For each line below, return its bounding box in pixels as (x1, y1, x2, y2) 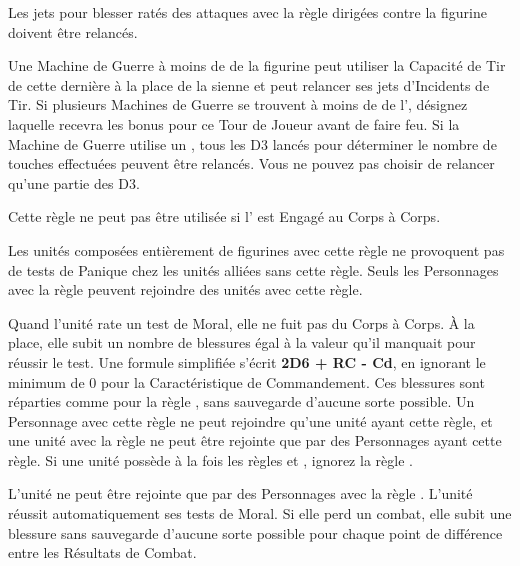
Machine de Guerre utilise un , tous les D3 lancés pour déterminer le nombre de (8, 133, 497, 154)
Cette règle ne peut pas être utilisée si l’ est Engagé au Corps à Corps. (8, 206, 441, 227)
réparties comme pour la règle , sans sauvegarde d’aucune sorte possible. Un (8, 391, 475, 412)
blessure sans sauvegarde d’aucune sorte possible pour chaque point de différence (8, 522, 503, 543)
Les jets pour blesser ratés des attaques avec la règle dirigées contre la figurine (8, 2, 487, 22)
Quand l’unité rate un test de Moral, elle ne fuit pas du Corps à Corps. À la (8, 312, 475, 333)
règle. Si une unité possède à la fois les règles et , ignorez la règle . (8, 449, 413, 470)
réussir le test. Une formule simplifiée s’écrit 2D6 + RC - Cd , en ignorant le (8, 351, 486, 372)
